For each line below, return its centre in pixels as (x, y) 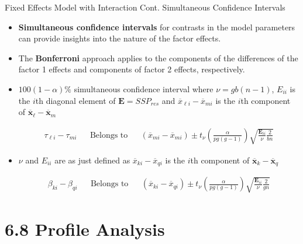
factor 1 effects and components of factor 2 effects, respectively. (132, 69)
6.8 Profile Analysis (85, 229)
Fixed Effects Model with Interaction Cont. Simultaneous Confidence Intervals (145, 7)
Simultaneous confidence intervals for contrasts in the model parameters (157, 27)
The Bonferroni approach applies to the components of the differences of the (158, 57)
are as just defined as (92, 160)
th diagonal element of (75, 100)
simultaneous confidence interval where (144, 88)
